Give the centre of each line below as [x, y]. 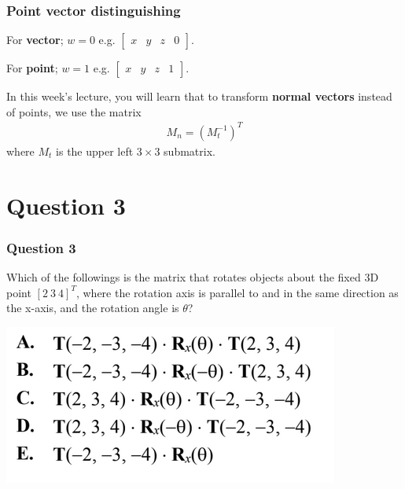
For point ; [32, 68]
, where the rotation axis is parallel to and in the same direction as [237, 292]
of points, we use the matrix [74, 111]
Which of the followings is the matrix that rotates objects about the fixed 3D [193, 277]
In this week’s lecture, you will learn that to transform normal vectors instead [199, 96]
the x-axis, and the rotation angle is [93, 308]
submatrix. [190, 151]
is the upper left [95, 151]
